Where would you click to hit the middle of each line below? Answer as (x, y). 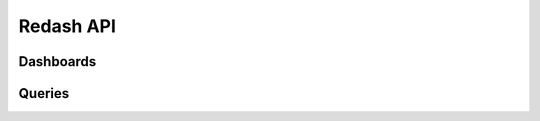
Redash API (67, 26)
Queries (44, 93)
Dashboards (57, 61)
